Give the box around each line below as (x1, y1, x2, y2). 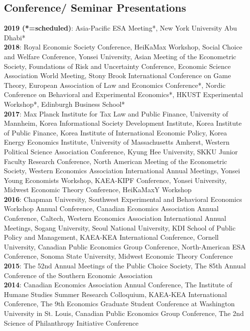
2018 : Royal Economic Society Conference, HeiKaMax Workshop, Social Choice (4, 42, 242, 52)
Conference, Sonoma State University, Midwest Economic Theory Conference (4, 251, 233, 261)
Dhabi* (4, 32, 26, 42)
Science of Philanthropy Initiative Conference (4, 317, 139, 328)
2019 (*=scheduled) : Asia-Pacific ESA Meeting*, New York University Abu (4, 23, 237, 33)
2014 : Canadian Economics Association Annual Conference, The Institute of (4, 280, 233, 290)
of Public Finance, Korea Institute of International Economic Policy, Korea (4, 127, 227, 137)
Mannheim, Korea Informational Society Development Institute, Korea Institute (4, 118, 242, 128)
